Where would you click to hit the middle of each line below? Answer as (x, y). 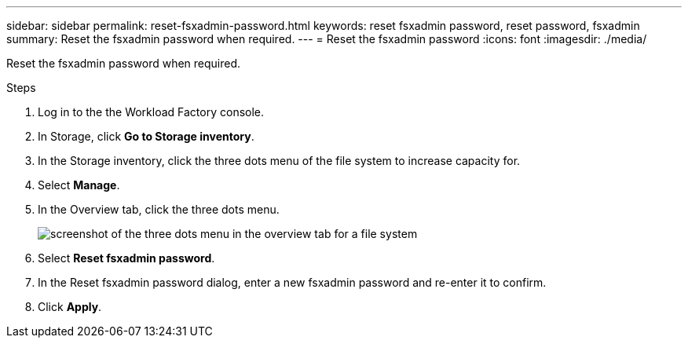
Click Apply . (70, 307)
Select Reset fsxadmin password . (126, 258)
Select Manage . (79, 185)
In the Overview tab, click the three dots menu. (159, 209)
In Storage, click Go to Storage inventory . (146, 136)
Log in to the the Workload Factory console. (151, 112)
